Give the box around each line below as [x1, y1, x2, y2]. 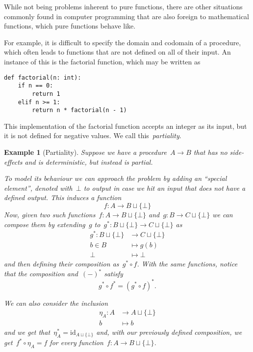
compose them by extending [4, 219, 85, 229]
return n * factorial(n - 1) [32, 107, 127, 114]
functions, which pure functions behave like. [4, 21, 136, 31]
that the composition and [4, 268, 78, 279]
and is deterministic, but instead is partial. [25, 156, 153, 167]
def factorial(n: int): [4, 74, 81, 81]
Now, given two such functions [4, 209, 96, 219]
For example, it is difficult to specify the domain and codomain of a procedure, [4, 37, 241, 47]
